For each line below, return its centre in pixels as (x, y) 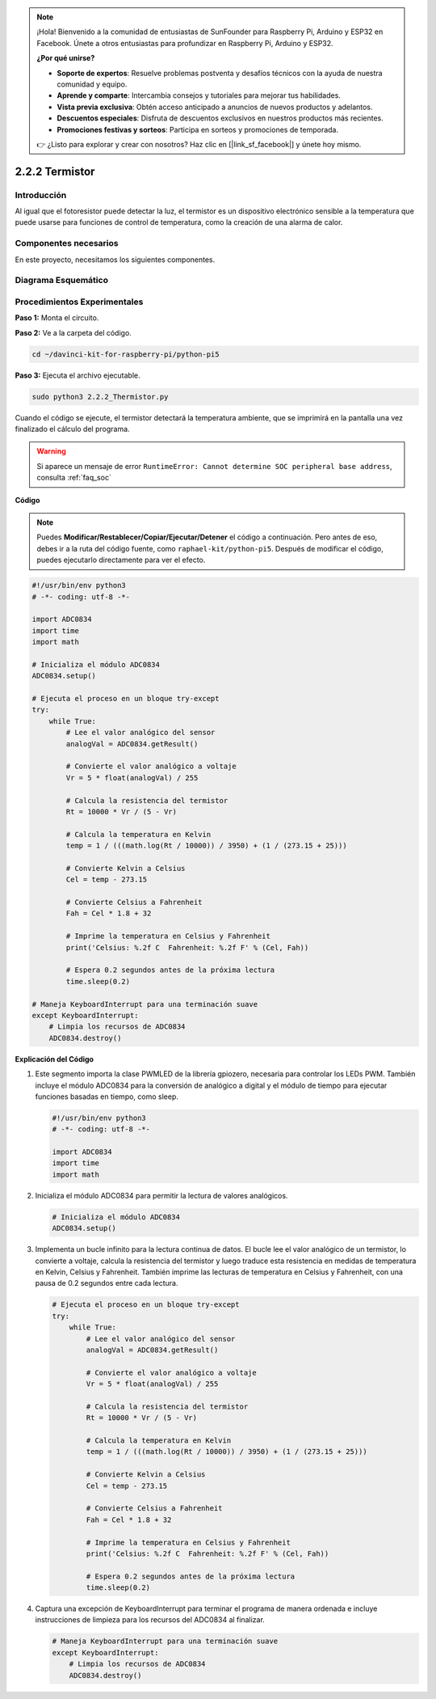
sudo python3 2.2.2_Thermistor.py (100, 397)
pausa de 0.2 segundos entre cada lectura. (107, 1283)
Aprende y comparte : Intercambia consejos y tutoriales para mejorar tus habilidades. (199, 95)
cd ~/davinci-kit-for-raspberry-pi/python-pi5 (126, 354)
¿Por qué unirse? (66, 58)
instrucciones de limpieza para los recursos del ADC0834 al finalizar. (150, 1620)
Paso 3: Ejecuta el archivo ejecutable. (78, 375)
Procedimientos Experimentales (79, 302)
